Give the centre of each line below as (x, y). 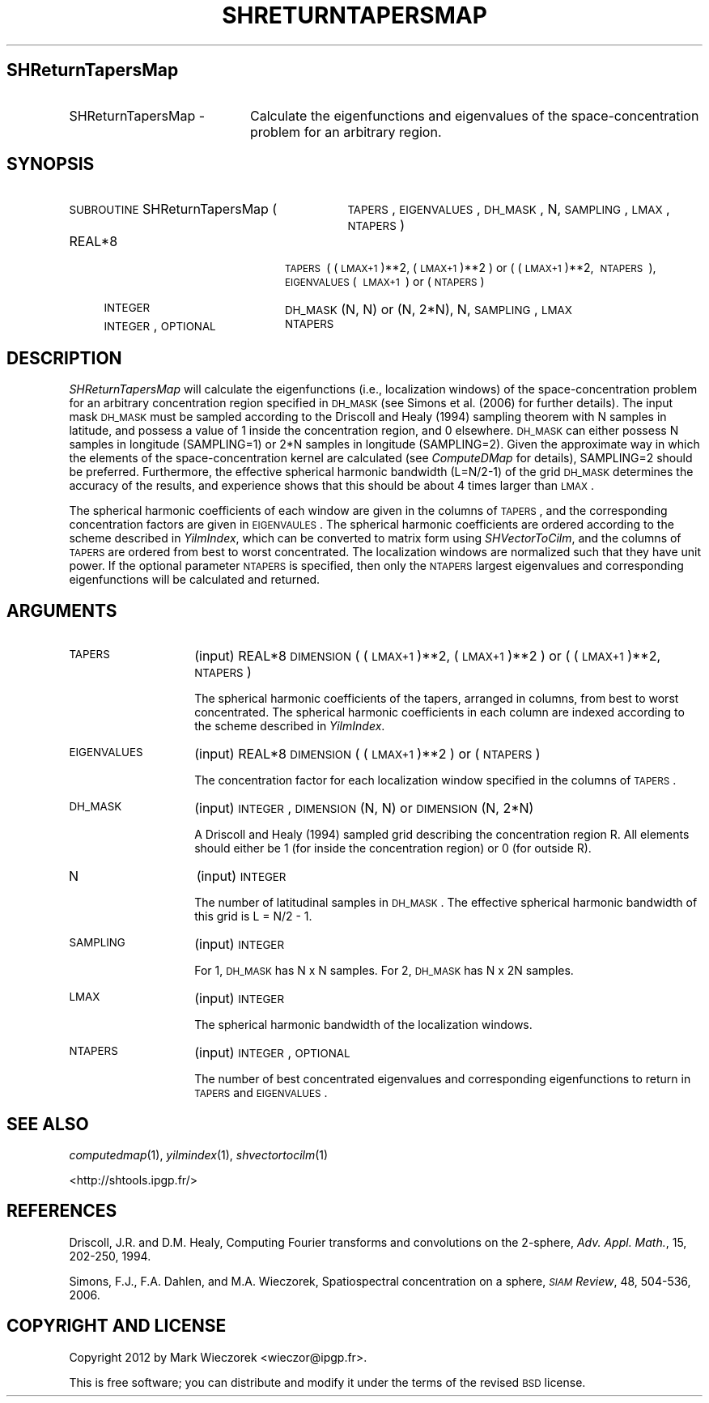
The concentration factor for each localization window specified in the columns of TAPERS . (435, 780)
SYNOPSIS (51, 164)
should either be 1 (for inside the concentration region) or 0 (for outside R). (393, 848)
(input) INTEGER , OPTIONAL (272, 1053)
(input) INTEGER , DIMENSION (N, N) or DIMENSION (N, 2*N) (364, 808)
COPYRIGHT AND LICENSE (117, 1326)
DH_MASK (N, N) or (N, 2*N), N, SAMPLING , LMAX (428, 310)
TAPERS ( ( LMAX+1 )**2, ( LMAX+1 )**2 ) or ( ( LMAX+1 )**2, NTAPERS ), (471, 268)
